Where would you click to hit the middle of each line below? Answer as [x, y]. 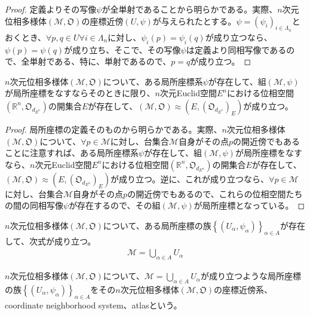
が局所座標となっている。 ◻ [249, 205]
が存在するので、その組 [115, 205]
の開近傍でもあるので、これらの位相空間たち [215, 193]
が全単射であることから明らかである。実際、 [190, 9]
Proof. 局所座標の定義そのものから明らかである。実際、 [113, 129]
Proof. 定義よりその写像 [51, 9]
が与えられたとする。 [194, 21]
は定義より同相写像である [236, 49]
